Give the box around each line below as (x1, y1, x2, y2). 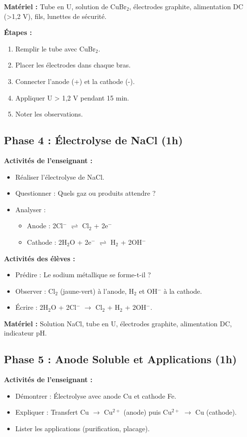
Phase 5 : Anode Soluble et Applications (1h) (4, 352, 237, 367)
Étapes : (4, 27, 32, 37)
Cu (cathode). (195, 407, 237, 417)
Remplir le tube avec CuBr (15, 43, 96, 53)
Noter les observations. (15, 109, 83, 119)
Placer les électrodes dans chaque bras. (15, 60, 131, 70)
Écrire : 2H (15, 302, 49, 312)
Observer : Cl (15, 286, 55, 296)
